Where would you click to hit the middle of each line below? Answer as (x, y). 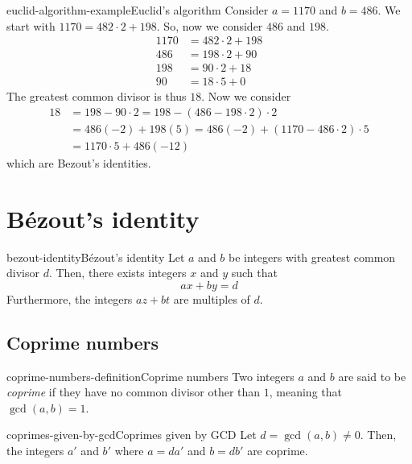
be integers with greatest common (312, 257)
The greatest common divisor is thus (97, 96)
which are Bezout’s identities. (79, 163)
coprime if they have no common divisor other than (134, 392)
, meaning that (305, 392)
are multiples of (212, 298)
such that (254, 273)
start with (31, 25)
